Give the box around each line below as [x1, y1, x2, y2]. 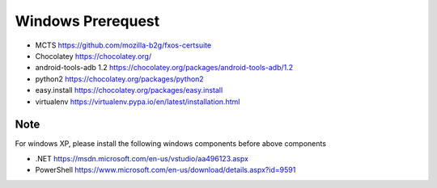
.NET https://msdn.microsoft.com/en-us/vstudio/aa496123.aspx [35, 153, 248, 163]
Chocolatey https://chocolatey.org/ [35, 51, 152, 61]
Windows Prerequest [15, 12, 160, 30]
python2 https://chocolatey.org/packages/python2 [35, 73, 204, 84]
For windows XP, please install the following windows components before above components [15, 139, 327, 148]
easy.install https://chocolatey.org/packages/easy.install [35, 86, 223, 95]
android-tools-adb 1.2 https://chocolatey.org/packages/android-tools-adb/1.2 [35, 63, 294, 73]
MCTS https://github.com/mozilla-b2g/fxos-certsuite [35, 40, 212, 50]
